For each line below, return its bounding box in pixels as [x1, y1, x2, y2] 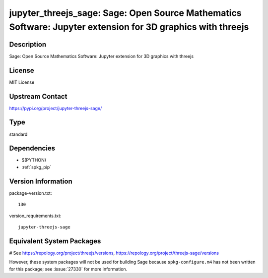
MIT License [9, 79, 35, 85]
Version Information [9, 177, 72, 185]
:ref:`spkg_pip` [21, 164, 52, 170]
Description [9, 40, 47, 49]
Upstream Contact [9, 92, 67, 101]
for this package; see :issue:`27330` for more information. [9, 266, 128, 272]
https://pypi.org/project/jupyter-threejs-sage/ [9, 105, 102, 111]
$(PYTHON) [21, 157, 47, 163]
